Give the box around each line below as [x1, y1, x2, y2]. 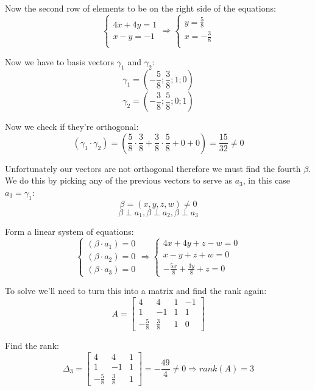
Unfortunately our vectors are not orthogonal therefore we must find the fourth [5, 162, 301, 174]
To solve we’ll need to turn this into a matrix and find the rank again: [5, 284, 267, 297]
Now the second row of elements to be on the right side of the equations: [5, 2, 276, 14]
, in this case [242, 174, 290, 187]
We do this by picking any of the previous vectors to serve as [5, 174, 233, 187]
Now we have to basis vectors [5, 56, 115, 68]
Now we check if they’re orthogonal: [5, 120, 139, 133]
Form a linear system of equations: [5, 225, 134, 238]
